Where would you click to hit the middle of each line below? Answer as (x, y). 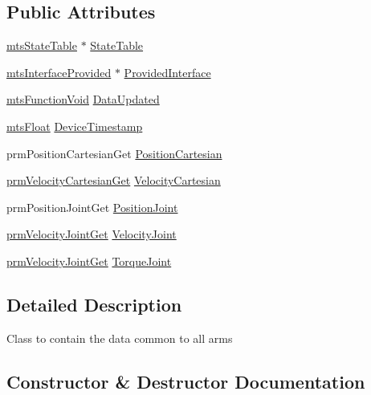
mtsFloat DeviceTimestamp (75, 126)
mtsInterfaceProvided (59, 72)
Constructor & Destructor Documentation (186, 381)
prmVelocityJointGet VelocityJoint (92, 234)
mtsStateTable (42, 45)
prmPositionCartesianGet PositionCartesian (114, 153)
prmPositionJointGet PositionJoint (92, 207)
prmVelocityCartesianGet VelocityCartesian (114, 180)
